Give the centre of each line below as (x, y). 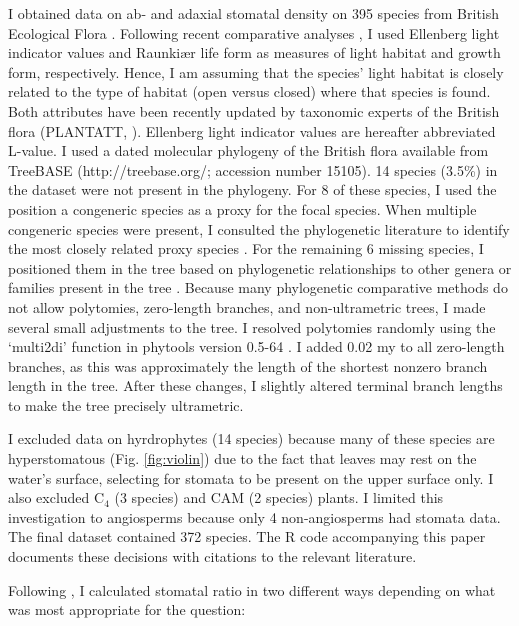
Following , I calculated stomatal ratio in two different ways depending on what (252, 589)
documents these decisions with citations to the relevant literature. (212, 556)
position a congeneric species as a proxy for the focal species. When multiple (242, 208)
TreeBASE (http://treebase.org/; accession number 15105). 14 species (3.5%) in (253, 169)
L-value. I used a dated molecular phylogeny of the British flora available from (248, 150)
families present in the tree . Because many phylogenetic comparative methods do (258, 287)
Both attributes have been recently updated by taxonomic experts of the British (254, 110)
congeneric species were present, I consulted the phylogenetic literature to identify (259, 228)
